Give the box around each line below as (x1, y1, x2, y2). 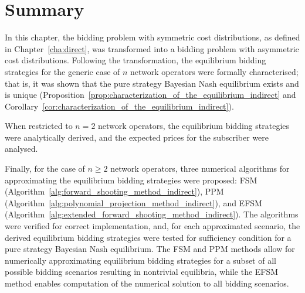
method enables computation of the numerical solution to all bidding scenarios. (5, 277, 289, 289)
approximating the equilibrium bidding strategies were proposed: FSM (5, 173, 257, 186)
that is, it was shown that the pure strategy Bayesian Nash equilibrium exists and (5, 77, 299, 89)
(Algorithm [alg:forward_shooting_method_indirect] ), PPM (5, 185, 224, 197)
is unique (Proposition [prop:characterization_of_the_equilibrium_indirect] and (5, 88, 296, 101)
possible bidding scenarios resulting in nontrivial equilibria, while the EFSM (5, 265, 279, 278)
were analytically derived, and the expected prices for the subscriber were (5, 131, 269, 143)
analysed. (5, 142, 38, 155)
